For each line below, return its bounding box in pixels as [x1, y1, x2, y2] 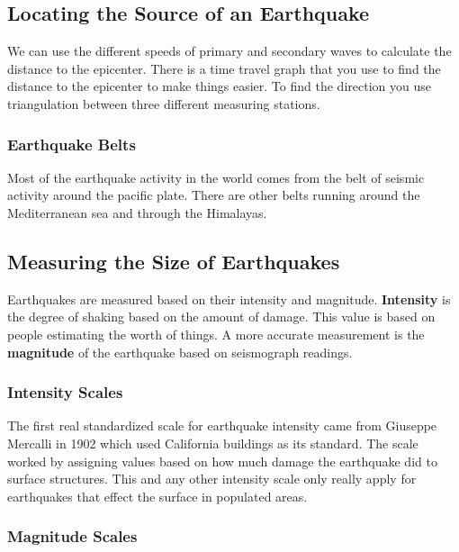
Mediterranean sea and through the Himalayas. [7, 203, 267, 222]
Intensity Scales [7, 381, 123, 403]
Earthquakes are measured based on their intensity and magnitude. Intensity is [7, 289, 451, 308]
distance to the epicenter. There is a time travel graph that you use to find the [7, 59, 441, 77]
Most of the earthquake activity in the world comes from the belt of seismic [7, 167, 425, 186]
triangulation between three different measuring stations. [7, 94, 320, 113]
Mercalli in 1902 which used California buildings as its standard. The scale [7, 433, 418, 452]
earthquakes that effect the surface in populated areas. [7, 486, 308, 505]
